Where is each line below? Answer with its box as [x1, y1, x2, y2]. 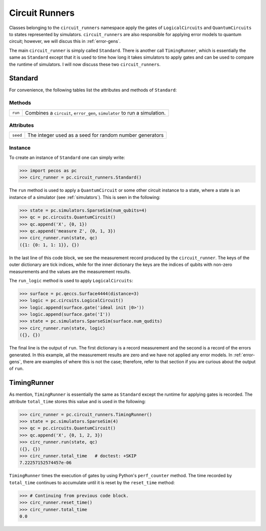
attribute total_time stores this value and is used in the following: [9, 398, 146, 404]
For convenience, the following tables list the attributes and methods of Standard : [9, 87, 177, 93]
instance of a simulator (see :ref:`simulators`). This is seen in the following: [9, 194, 161, 200]
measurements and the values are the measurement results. [9, 268, 131, 274]
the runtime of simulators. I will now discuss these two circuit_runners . [9, 61, 161, 67]
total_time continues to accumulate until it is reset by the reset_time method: [9, 479, 175, 486]
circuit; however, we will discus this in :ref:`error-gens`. [9, 38, 121, 44]
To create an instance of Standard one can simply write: [9, 154, 125, 160]
